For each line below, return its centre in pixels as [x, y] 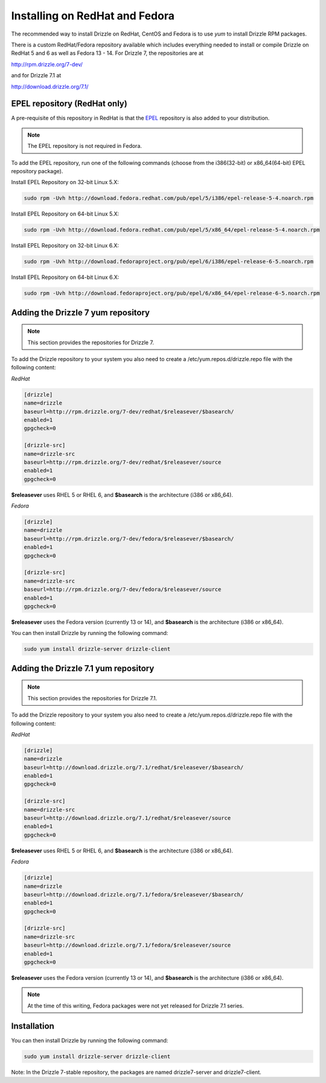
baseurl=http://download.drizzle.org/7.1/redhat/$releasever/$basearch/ [134, 767]
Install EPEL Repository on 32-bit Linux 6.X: [65, 246]
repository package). [37, 171]
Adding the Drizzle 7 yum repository [81, 312]
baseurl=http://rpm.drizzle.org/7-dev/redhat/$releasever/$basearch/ [129, 411]
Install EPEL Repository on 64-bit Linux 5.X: [65, 214]
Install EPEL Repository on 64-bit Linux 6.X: [65, 277]
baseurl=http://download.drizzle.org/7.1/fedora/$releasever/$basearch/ [134, 894]
